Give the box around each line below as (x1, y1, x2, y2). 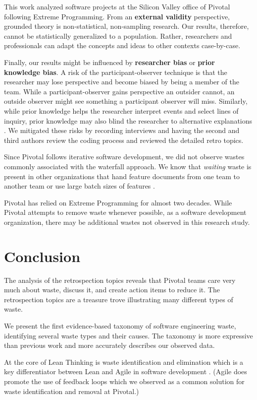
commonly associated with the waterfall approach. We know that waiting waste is (4, 161, 252, 171)
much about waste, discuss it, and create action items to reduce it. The (4, 284, 220, 295)
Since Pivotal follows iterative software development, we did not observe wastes (4, 151, 245, 162)
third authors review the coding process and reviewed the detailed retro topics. (4, 134, 244, 145)
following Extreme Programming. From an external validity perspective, (4, 11, 230, 21)
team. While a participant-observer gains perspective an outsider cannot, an (4, 86, 235, 96)
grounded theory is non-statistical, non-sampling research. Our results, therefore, (4, 21, 249, 31)
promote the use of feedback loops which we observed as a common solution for (4, 376, 245, 386)
